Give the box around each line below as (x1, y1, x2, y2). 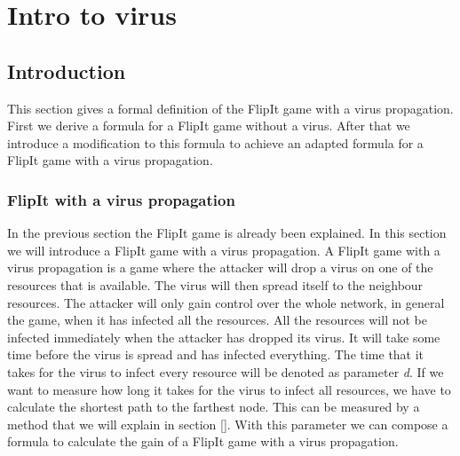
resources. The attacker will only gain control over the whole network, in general (7, 293, 445, 311)
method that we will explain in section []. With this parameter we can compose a (7, 414, 448, 433)
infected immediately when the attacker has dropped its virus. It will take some (7, 327, 440, 346)
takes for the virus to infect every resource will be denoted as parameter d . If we (7, 362, 444, 381)
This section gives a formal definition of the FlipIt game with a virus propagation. (7, 98, 454, 117)
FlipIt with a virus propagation (7, 188, 235, 210)
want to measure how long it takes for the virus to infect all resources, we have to (7, 380, 451, 398)
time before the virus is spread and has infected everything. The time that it (7, 345, 424, 364)
